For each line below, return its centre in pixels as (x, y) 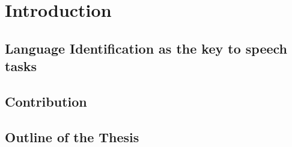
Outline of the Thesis (72, 136)
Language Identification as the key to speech (146, 48)
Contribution (46, 101)
